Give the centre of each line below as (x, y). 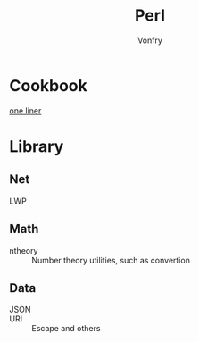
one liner (25, 110)
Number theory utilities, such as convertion (111, 260)
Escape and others (66, 329)
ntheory (24, 250)
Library (37, 146)
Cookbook (48, 85)
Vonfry (150, 40)
